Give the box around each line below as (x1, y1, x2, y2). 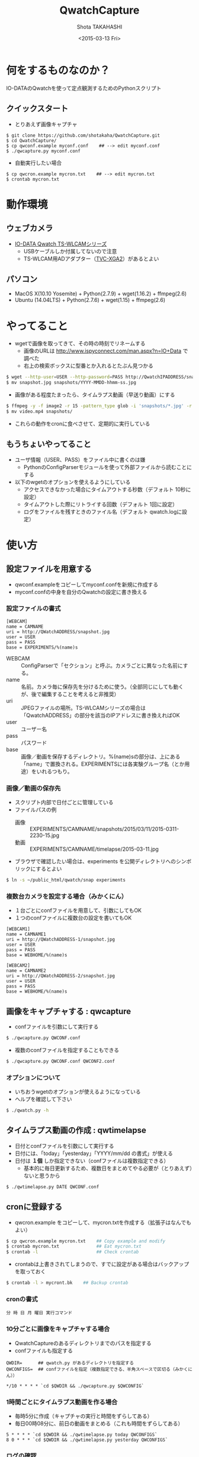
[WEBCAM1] (6, 926, 31, 932)
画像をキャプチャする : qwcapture (6, 1006, 131, 1017)
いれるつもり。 (36, 767, 73, 775)
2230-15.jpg (29, 832, 59, 839)
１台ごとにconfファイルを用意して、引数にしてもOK (14, 907, 142, 914)
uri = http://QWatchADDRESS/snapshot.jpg (6, 628, 110, 635)
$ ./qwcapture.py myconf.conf (6, 148, 81, 154)
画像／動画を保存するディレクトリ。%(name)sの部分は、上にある (21, 753, 181, 760)
